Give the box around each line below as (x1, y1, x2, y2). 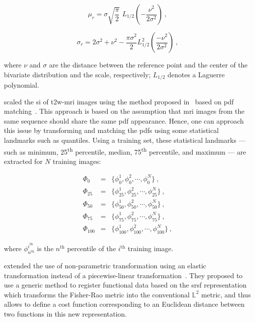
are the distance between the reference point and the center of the (49, 60, 248, 69)
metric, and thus (201, 289, 251, 299)
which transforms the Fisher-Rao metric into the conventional (4, 289, 190, 299)
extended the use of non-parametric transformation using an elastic (4, 260, 206, 270)
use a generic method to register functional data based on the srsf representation (4, 280, 247, 290)
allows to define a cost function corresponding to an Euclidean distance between (4, 299, 245, 309)
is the (37, 243, 54, 254)
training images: (53, 156, 101, 166)
